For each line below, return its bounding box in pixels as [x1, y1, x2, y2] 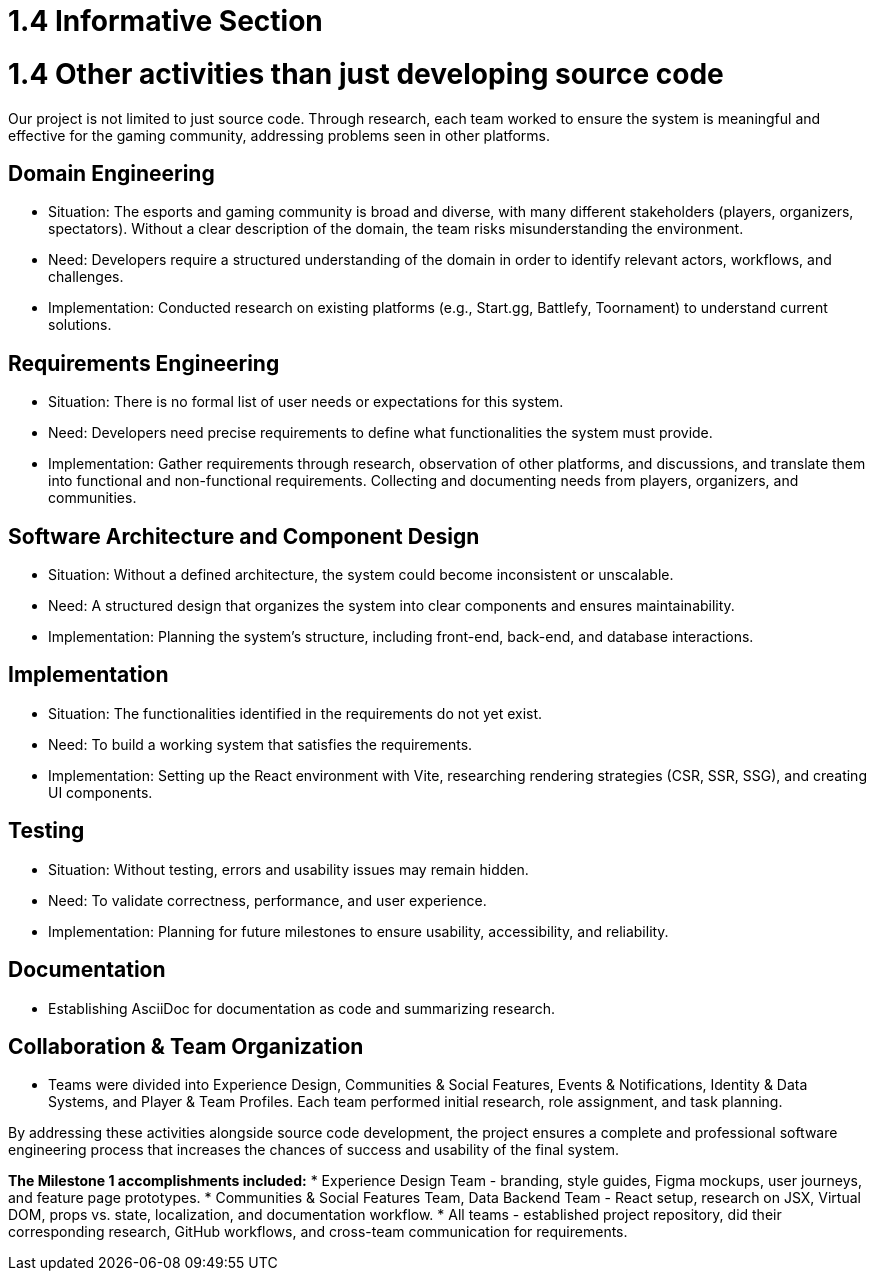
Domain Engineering [8, 160, 215, 186]
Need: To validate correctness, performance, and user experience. [48, 891, 487, 909]
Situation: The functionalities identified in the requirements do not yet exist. [48, 704, 543, 722]
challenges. [48, 268, 124, 286]
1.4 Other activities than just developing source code [8, 56, 724, 91]
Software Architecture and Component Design [8, 523, 480, 549]
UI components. [48, 783, 153, 801]
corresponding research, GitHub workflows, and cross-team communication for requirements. [8, 1223, 628, 1241]
